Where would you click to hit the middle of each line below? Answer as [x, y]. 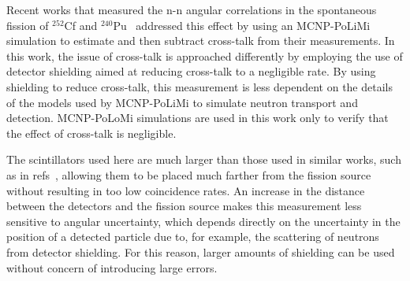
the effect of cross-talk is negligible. [91, 133]
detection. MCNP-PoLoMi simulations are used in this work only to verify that [198, 118]
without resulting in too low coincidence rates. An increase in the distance [186, 190]
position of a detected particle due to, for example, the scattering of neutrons [193, 237]
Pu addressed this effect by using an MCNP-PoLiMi [242, 25]
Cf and [81, 25]
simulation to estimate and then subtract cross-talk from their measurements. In [201, 41]
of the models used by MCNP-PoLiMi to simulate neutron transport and [182, 102]
